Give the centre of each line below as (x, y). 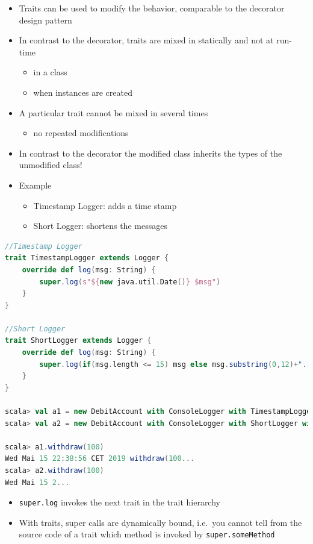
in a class (50, 72)
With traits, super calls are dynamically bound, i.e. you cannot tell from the (160, 522)
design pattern (45, 20)
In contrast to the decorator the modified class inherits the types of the (150, 153)
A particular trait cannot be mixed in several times (113, 112)
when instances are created (83, 92)
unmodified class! (51, 165)
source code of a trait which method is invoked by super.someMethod (147, 534)
